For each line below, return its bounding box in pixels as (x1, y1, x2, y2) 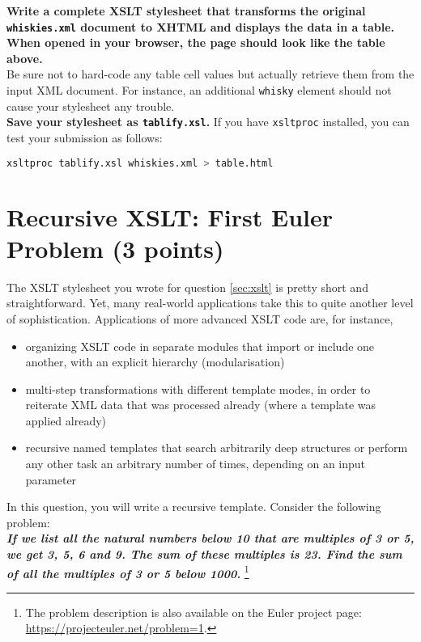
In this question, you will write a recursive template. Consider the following (6, 498, 381, 515)
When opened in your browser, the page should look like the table (6, 34, 385, 51)
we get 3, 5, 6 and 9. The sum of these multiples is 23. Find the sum (6, 546, 402, 563)
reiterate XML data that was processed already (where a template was (25, 396, 376, 413)
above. (6, 49, 43, 66)
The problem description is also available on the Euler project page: (25, 603, 362, 620)
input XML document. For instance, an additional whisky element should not (6, 82, 392, 99)
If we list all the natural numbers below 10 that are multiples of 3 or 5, (6, 530, 415, 547)
